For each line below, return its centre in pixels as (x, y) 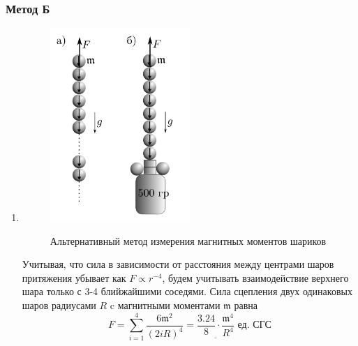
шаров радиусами (59, 305)
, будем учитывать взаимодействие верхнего (255, 277)
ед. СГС (254, 325)
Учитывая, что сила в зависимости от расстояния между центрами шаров (178, 264)
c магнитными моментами (165, 305)
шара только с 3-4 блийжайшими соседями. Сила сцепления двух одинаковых (187, 291)
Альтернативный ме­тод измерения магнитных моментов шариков (188, 240)
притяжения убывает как (74, 277)
